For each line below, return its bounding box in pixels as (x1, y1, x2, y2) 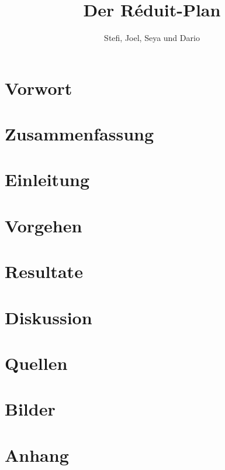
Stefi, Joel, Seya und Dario (104, 32, 200, 44)
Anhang (5, 442, 69, 466)
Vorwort (5, 76, 72, 100)
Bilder (5, 397, 56, 421)
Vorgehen (5, 213, 82, 237)
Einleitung (5, 167, 90, 191)
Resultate (5, 259, 83, 283)
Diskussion (5, 305, 92, 329)
